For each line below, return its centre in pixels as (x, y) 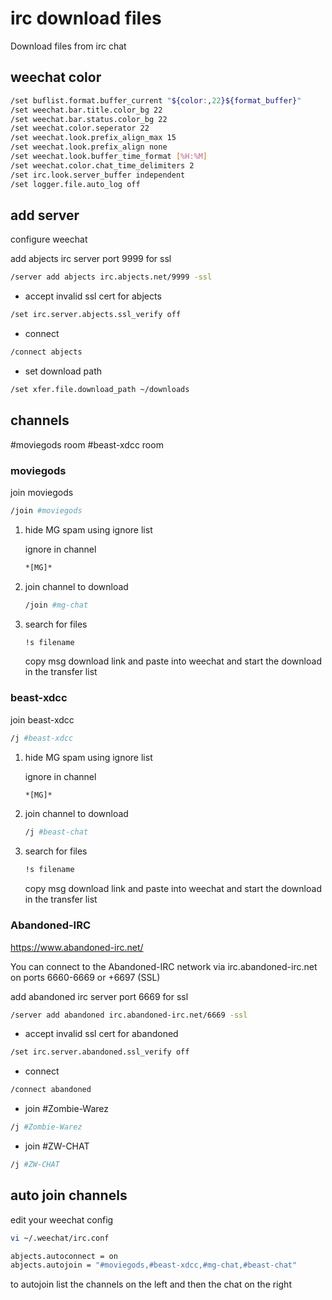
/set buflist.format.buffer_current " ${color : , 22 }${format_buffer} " (156, 100)
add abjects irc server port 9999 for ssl (91, 259)
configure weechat (49, 239)
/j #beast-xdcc (42, 738)
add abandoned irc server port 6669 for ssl (99, 996)
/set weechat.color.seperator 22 (80, 128)
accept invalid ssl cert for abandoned (101, 1034)
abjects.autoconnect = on (64, 1256)
